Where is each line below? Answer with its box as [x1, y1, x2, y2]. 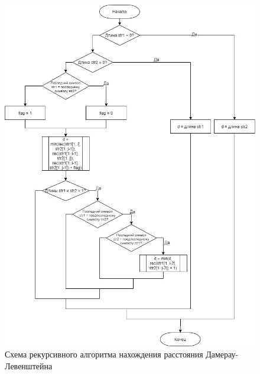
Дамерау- [206, 348, 239, 360]
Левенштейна [5, 359, 53, 372]
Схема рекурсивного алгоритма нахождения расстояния [5, 348, 203, 360]
